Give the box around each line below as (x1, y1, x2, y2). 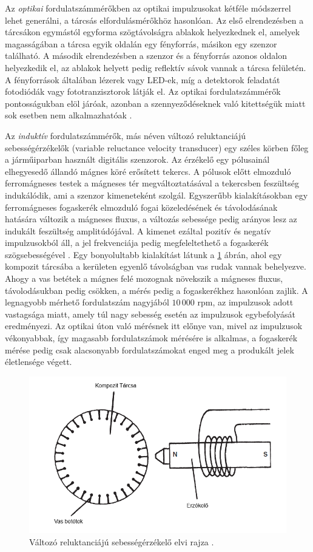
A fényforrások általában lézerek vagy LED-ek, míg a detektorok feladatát (5, 73, 280, 86)
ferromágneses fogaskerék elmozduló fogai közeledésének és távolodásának (5, 200, 278, 213)
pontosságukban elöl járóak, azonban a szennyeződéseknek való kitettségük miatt (5, 97, 306, 109)
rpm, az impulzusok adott (197, 296, 294, 308)
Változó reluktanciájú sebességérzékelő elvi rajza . (29, 535, 214, 548)
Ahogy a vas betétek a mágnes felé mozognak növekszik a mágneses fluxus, (5, 272, 283, 285)
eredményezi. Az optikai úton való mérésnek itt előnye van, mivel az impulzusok (5, 319, 303, 332)
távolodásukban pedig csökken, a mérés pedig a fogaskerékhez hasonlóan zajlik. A (5, 284, 308, 296)
